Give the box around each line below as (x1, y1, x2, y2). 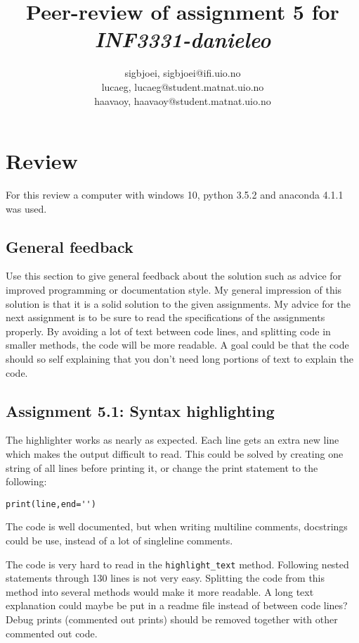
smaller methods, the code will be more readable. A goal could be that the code (6, 337, 349, 352)
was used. (6, 201, 47, 216)
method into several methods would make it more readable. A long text (6, 584, 314, 599)
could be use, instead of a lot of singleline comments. (6, 533, 233, 547)
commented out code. (6, 625, 98, 640)
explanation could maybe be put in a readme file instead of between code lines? (6, 598, 348, 613)
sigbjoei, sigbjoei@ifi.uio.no (124, 65, 241, 80)
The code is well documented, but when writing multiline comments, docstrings (6, 519, 348, 534)
